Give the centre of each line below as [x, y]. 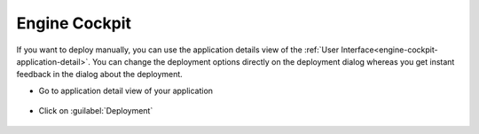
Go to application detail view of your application [126, 91]
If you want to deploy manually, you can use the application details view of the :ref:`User [178, 50]
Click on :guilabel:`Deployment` [96, 111]
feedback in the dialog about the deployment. [100, 75]
